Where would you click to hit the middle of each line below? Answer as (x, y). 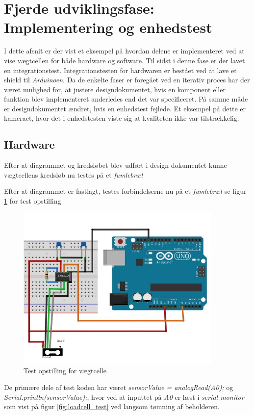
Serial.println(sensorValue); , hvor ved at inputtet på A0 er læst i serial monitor (124, 397)
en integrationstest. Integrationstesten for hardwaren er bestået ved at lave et (120, 70)
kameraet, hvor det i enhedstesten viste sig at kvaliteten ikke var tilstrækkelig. (122, 118)
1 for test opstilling (33, 201)
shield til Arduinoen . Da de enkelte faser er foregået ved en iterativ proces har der (127, 80)
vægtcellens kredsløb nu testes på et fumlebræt (74, 174)
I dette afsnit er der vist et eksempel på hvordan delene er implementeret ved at (124, 51)
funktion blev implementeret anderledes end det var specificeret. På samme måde (126, 99)
